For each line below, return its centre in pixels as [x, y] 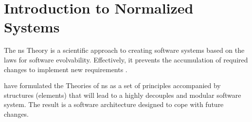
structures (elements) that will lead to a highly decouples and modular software [123, 95]
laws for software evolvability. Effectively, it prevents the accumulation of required [126, 59]
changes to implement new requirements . [66, 69]
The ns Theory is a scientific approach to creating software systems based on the [124, 50]
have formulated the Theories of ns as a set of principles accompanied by [112, 85]
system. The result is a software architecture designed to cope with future [114, 104]
